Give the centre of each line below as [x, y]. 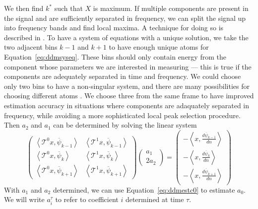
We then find [24, 8]
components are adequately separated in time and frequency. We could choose [123, 76]
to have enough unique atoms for [159, 47]
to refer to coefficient [87, 199]
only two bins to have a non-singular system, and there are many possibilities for [127, 86]
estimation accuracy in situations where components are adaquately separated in [127, 105]
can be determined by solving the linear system [125, 125]
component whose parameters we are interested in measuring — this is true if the [128, 66]
